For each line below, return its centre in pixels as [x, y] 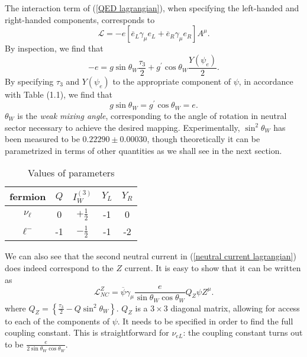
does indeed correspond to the [59, 267]
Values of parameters [71, 173]
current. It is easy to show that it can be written [213, 267]
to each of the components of [57, 321]
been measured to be [42, 139]
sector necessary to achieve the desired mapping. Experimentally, [122, 127]
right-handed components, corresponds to [80, 19]
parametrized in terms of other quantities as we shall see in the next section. [143, 150]
